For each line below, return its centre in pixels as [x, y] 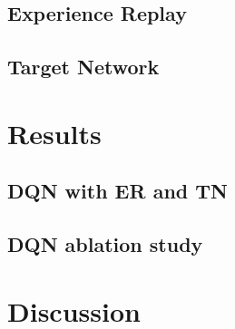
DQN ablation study [105, 244]
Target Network [83, 67]
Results [54, 133]
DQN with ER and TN [117, 191]
